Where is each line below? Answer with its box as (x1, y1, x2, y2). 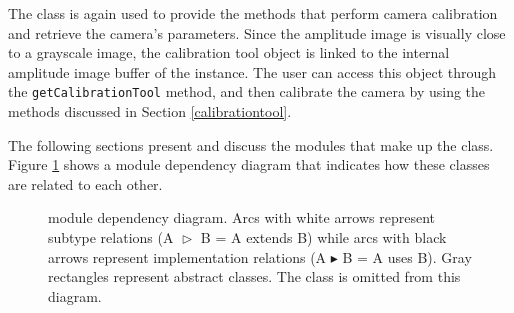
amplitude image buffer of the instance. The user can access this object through (8, 61, 497, 82)
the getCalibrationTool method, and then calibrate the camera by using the (8, 81, 486, 102)
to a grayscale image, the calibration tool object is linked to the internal (8, 42, 450, 63)
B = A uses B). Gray (342, 246, 472, 267)
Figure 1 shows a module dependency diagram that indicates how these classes (8, 154, 490, 175)
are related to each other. (8, 173, 163, 194)
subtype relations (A (48, 227, 174, 247)
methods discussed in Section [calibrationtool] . (8, 101, 292, 122)
